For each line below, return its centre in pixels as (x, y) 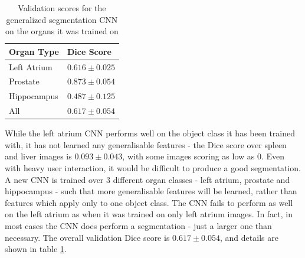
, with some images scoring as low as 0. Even (204, 156)
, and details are (249, 237)
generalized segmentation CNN (62, 19)
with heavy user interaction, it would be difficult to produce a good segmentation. (153, 168)
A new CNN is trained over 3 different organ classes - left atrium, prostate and (147, 179)
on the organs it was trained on (62, 31)
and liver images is (38, 156)
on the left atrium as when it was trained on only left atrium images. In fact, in (149, 214)
